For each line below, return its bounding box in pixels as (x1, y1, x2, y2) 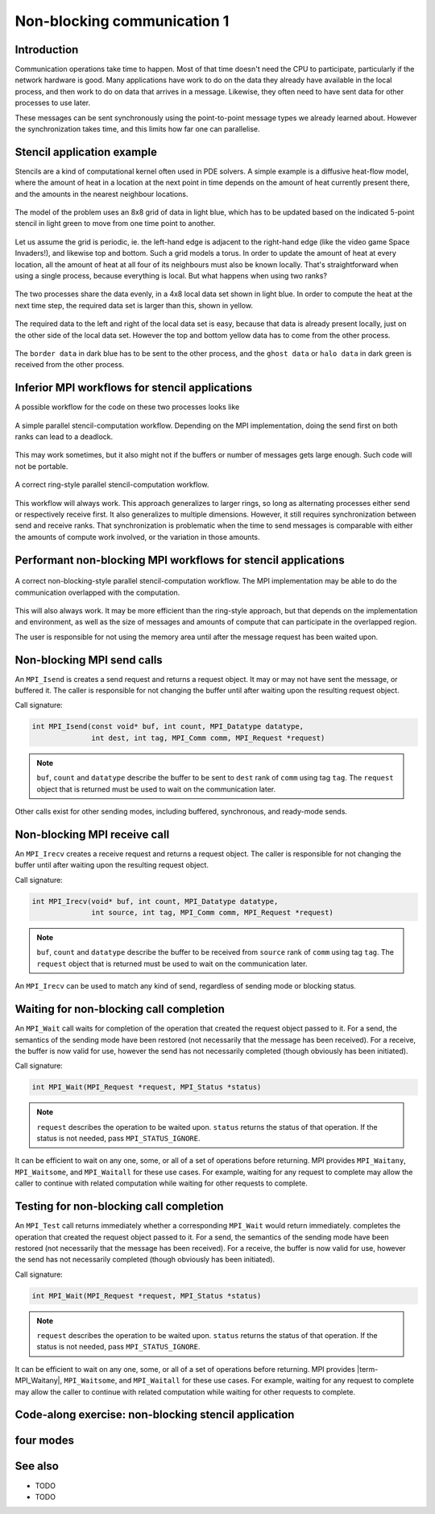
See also (14, 1459, 60, 1473)
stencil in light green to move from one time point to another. (14, 219, 216, 228)
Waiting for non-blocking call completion (14, 1002, 225, 1016)
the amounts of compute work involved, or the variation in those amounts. (14, 532, 261, 542)
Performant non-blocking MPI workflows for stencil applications (14, 553, 346, 567)
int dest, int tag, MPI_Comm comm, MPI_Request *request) (91, 733, 325, 742)
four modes (14, 1433, 74, 1448)
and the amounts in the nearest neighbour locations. (14, 189, 188, 199)
